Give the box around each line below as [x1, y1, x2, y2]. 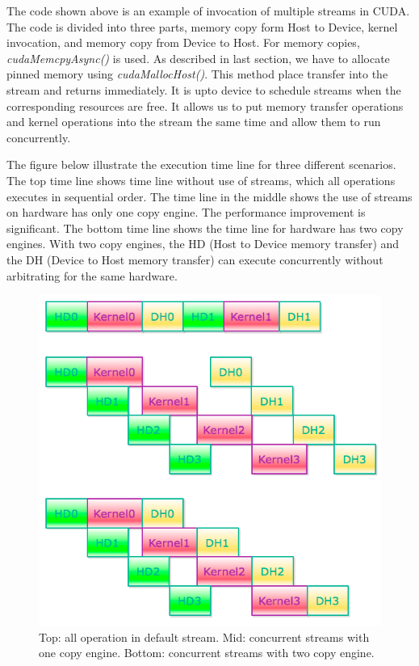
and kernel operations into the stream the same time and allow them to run [6, 113, 381, 130]
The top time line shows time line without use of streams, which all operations [6, 171, 396, 188]
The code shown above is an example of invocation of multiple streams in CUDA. [6, 2, 410, 19]
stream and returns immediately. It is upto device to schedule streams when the [6, 81, 401, 98]
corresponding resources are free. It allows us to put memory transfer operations [6, 97, 404, 114]
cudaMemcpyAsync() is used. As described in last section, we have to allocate [6, 49, 390, 66]
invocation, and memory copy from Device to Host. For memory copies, [6, 34, 360, 51]
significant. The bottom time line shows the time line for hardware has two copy [6, 219, 404, 236]
